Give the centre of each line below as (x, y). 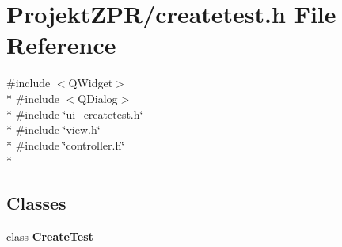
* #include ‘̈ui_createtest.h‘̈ (75, 114)
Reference (61, 45)
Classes (36, 203)
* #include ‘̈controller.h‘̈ (66, 144)
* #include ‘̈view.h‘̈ (53, 129)
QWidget (91, 83)
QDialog (98, 98)
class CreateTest (50, 236)
